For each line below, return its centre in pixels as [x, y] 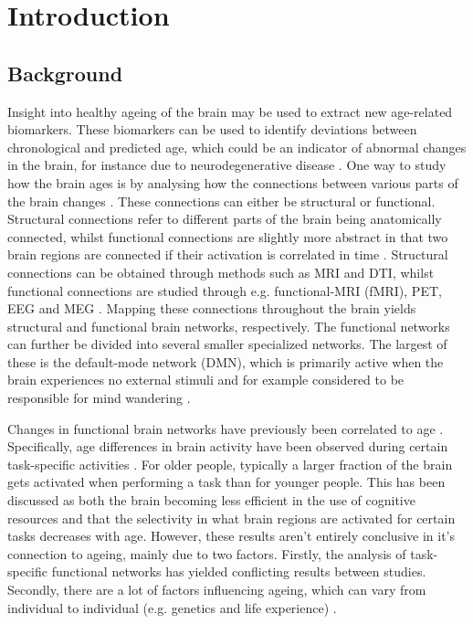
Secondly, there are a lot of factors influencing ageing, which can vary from [217, 590]
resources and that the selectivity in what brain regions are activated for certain [231, 518]
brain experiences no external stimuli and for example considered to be [206, 380]
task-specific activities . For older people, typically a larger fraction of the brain [230, 464]
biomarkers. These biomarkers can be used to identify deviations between [212, 129]
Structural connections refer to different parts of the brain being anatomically [225, 219]
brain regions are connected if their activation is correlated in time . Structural [228, 254]
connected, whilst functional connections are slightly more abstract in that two [228, 236]
